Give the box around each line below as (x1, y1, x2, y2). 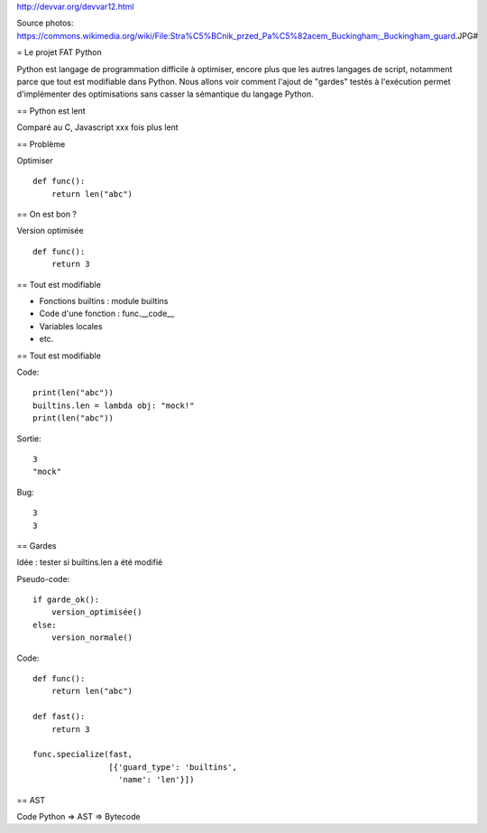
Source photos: (16, 18, 74, 29)
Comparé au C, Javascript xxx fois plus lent (16, 122, 179, 133)
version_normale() (51, 633, 133, 643)
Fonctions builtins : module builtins (39, 296, 169, 307)
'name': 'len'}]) (117, 774, 195, 785)
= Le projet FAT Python (16, 47, 103, 58)
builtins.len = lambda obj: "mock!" (32, 400, 195, 411)
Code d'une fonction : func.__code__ (39, 308, 175, 319)
